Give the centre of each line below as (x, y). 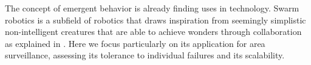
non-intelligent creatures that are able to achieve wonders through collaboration (153, 32)
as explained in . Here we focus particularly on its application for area (135, 43)
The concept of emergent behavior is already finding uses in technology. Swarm (152, 8)
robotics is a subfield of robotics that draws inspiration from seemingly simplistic (155, 20)
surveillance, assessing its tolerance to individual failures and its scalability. (145, 55)
